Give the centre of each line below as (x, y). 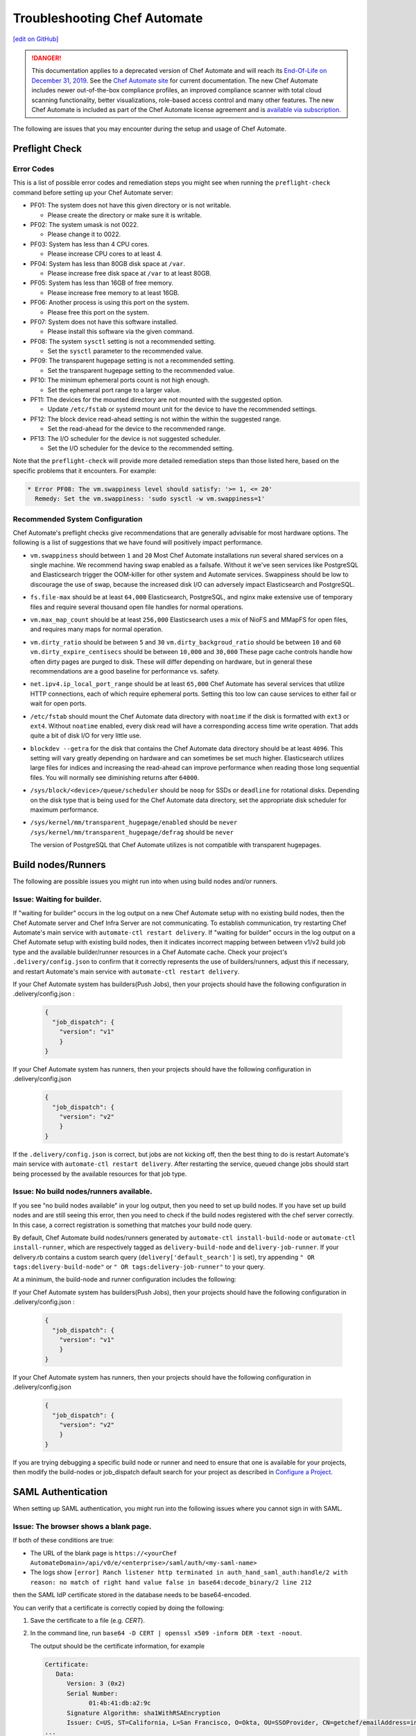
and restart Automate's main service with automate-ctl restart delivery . (126, 971)
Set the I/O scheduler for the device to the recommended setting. (141, 448)
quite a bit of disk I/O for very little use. (86, 735)
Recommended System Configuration (78, 519)
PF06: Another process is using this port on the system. (110, 303)
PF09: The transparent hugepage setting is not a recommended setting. (132, 360)
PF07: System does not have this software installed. (104, 322)
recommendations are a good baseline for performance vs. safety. (125, 671)
